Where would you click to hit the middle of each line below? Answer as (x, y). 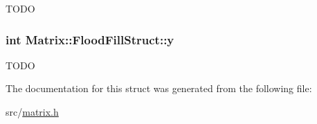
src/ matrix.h (32, 112)
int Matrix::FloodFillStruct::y (90, 39)
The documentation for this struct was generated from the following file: (159, 88)
